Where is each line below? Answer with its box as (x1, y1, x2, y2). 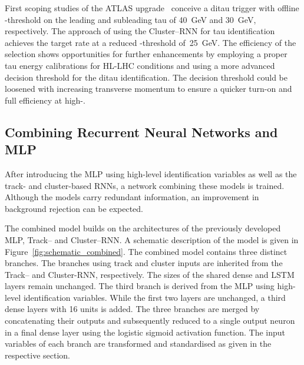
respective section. (5, 349, 71, 361)
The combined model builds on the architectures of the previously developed (5, 222, 281, 234)
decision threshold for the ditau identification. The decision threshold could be (5, 71, 288, 83)
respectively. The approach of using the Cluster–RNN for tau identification (5, 25, 275, 37)
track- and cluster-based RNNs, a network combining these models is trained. (5, 179, 285, 191)
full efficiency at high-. (5, 94, 85, 106)
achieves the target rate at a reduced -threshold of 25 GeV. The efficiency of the (5, 36, 296, 48)
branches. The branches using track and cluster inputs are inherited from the (5, 257, 283, 269)
